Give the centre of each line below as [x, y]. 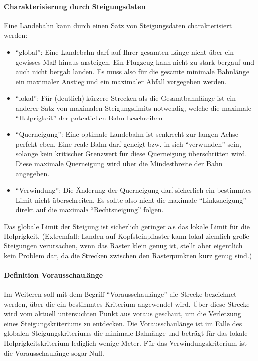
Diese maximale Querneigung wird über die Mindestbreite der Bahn [119, 163]
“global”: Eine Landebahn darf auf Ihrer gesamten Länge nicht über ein [125, 52]
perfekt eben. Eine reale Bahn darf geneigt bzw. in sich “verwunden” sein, [128, 144]
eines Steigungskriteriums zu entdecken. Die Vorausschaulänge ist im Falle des [123, 323]
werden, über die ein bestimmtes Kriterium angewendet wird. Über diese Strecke [127, 303]
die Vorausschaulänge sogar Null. [54, 352]
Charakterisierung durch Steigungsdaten [75, 6]
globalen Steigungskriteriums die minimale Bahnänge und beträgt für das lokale [126, 333]
